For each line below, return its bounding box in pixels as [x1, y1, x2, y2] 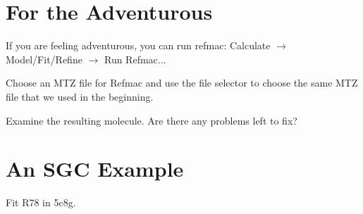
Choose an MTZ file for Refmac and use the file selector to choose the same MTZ [6, 75, 358, 90]
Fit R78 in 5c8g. [6, 195, 76, 210]
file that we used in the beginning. [6, 89, 154, 103]
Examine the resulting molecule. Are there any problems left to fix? [6, 113, 297, 127]
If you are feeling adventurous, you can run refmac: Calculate [6, 38, 271, 53]
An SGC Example [6, 154, 184, 183]
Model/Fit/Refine [6, 51, 82, 66]
